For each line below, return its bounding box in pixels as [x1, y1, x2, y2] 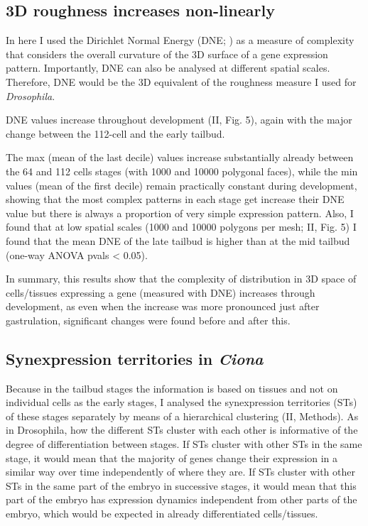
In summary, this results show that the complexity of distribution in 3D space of [6, 271, 357, 286]
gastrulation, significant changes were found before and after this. [6, 312, 291, 327]
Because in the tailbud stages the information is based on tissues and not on [6, 380, 338, 395]
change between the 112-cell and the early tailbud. [6, 126, 225, 141]
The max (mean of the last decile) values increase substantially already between [6, 150, 354, 165]
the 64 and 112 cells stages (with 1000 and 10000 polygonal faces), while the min [6, 163, 358, 178]
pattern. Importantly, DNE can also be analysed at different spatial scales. [6, 60, 330, 75]
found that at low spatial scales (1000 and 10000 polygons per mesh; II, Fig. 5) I [6, 219, 357, 234]
